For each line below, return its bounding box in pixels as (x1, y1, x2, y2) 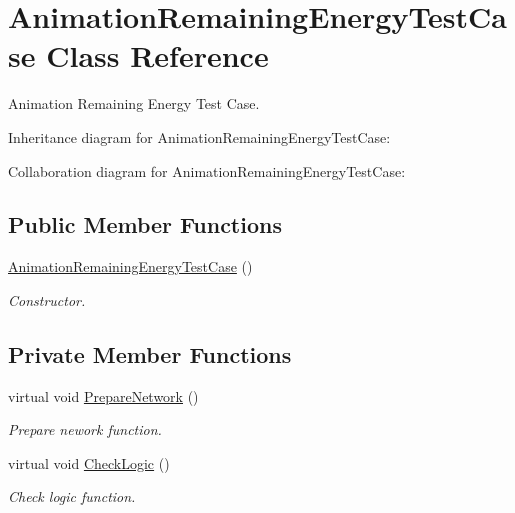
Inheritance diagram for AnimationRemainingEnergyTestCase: (8, 126, 391, 147)
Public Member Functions (8, 209, 282, 240)
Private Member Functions (8, 338, 292, 369)
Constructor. (8, 289, 86, 310)
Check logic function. (8, 486, 136, 507)
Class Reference (46, 35, 269, 76)
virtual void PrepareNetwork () (8, 385, 199, 406)
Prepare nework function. (8, 419, 162, 440)
